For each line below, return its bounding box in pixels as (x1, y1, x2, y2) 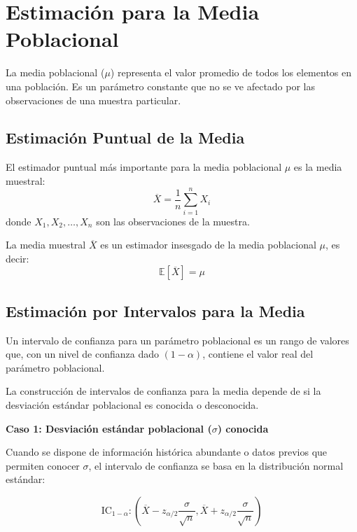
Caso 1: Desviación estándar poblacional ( (6, 421, 212, 435)
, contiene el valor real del (202, 346, 314, 361)
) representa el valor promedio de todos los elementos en (110, 65, 352, 80)
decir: (6, 251, 29, 265)
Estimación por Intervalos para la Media (6, 300, 305, 321)
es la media (293, 160, 342, 174)
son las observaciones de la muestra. (96, 213, 250, 228)
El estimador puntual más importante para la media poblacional (6, 160, 282, 174)
